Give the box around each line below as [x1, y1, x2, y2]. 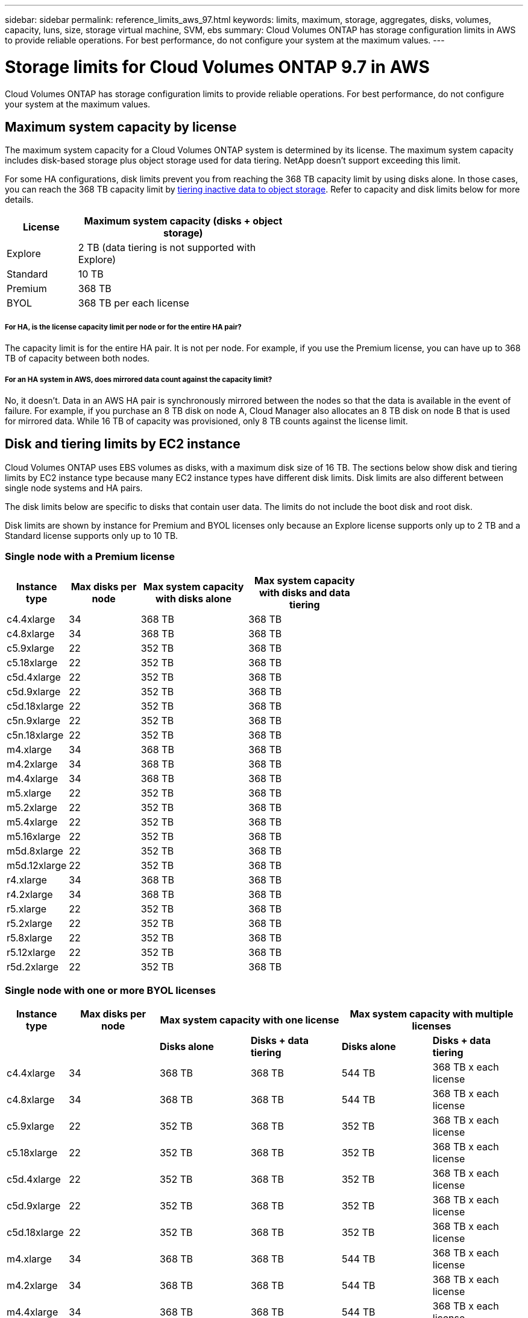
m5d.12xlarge [7, 859, 67, 871]
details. [5, 194, 34, 205]
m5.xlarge [7, 786, 52, 799]
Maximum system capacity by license [5, 119, 237, 135]
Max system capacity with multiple [350, 1008, 514, 1020]
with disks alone [156, 592, 232, 605]
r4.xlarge [7, 873, 47, 886]
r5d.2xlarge [7, 960, 59, 973]
